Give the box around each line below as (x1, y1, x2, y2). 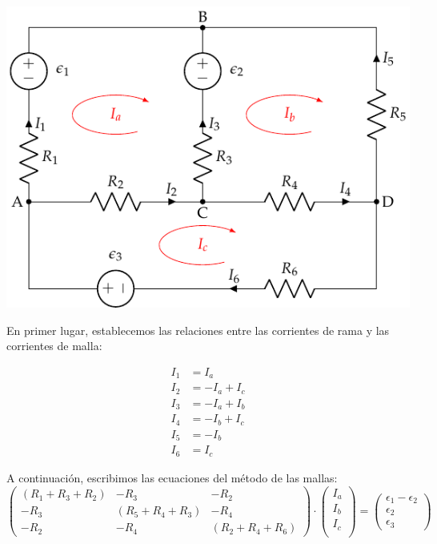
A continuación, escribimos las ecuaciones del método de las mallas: (6, 469, 338, 486)
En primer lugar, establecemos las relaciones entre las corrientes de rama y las (6, 321, 390, 338)
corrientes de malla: (6, 337, 102, 354)
